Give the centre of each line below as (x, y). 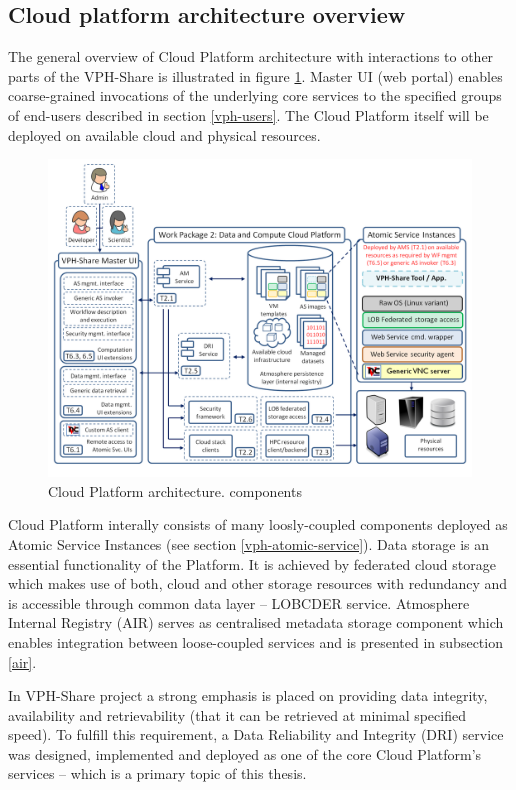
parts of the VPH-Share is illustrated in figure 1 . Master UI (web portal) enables (255, 75)
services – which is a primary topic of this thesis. (157, 773)
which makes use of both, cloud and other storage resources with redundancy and (258, 583)
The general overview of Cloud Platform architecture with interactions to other (251, 56)
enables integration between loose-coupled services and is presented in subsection (255, 641)
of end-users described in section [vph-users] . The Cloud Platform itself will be (248, 114)
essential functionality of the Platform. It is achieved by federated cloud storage (252, 563)
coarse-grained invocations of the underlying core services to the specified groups (255, 95)
